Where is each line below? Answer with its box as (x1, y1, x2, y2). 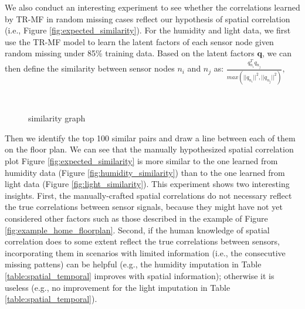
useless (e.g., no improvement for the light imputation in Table (5, 281, 231, 293)
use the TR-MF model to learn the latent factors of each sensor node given (5, 35, 274, 47)
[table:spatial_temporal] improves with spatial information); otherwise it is (5, 270, 274, 281)
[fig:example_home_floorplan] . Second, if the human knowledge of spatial (5, 223, 270, 236)
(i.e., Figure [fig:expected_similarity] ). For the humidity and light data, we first (5, 24, 291, 36)
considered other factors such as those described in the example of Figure (5, 212, 268, 225)
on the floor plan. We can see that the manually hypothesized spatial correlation (5, 143, 294, 155)
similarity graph (28, 112, 86, 124)
